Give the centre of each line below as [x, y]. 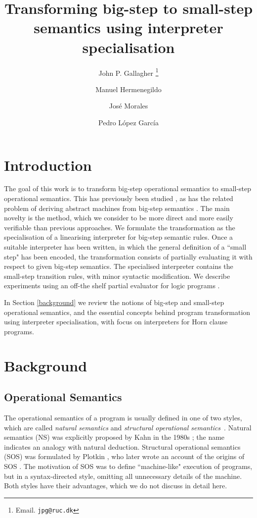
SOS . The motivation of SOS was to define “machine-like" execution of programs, [128, 466]
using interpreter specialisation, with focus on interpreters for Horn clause [116, 322]
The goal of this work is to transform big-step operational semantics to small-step [128, 188]
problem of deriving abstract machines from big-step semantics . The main [117, 208]
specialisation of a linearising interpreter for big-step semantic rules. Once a [119, 237]
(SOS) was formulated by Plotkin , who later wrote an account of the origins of [124, 456]
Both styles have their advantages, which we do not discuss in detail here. [116, 486]
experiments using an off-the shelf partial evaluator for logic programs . [112, 285]
